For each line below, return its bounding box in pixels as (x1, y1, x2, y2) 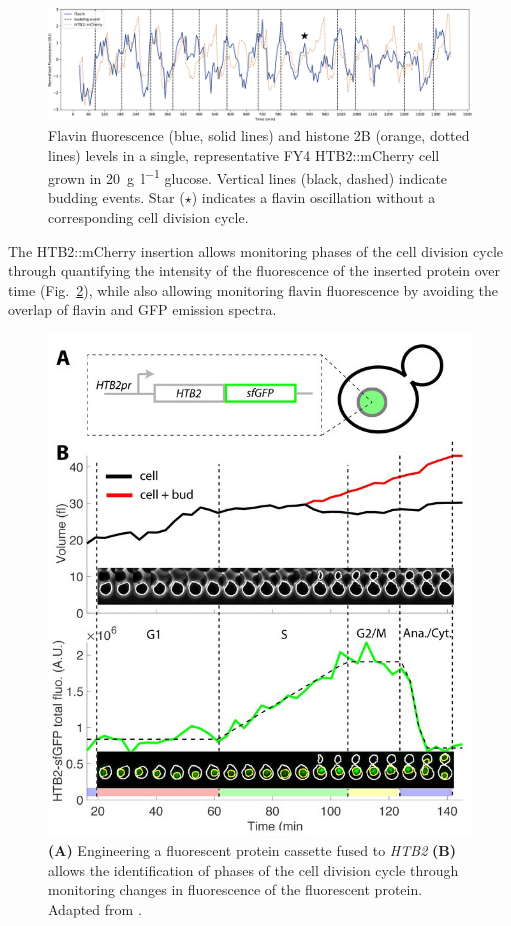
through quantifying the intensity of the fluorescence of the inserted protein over (8, 260, 501, 281)
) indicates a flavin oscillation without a (191, 187, 436, 208)
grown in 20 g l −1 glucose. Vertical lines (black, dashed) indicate (48, 165, 448, 188)
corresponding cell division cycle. (48, 207, 249, 228)
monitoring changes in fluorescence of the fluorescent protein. (48, 879, 423, 900)
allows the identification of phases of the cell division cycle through (48, 859, 459, 880)
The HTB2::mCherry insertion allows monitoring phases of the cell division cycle (8, 240, 503, 261)
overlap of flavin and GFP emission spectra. (8, 299, 277, 320)
